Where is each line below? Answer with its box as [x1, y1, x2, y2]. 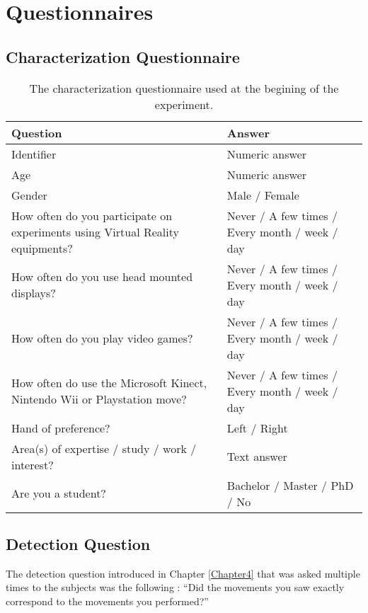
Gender [11, 186, 47, 203]
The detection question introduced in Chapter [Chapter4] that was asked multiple [6, 566, 360, 580]
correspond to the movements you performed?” [6, 593, 209, 608]
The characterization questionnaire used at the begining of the [29, 79, 339, 96]
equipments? [11, 239, 73, 256]
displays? [11, 285, 56, 302]
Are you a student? [11, 485, 106, 502]
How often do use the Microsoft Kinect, [11, 374, 207, 391]
